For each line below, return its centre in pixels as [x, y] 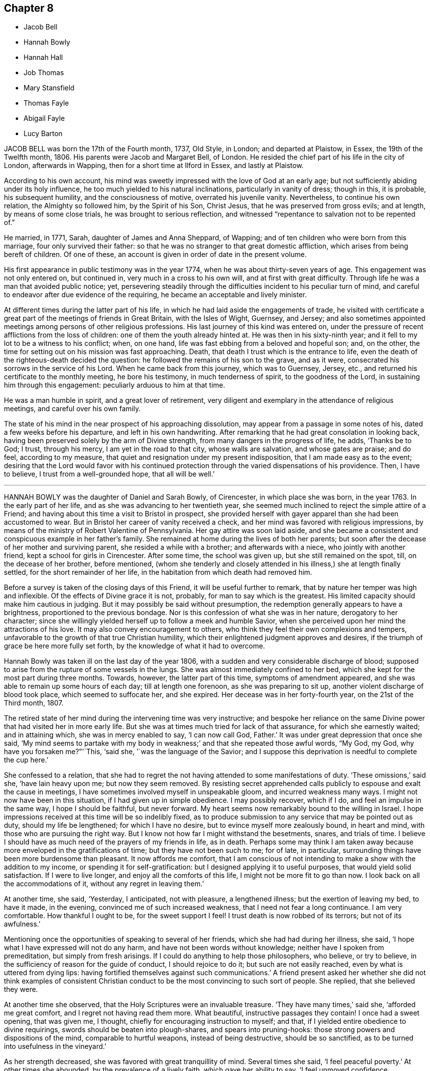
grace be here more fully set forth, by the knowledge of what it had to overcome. [134, 646]
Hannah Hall [43, 57]
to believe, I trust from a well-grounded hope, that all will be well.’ [109, 474]
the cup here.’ [26, 760]
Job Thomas [44, 73]
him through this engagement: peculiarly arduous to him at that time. [115, 385]
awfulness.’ [22, 924]
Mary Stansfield [49, 88]
